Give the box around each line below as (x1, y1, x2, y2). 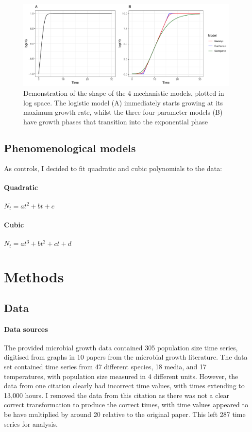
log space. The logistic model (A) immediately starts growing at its (23, 97, 223, 107)
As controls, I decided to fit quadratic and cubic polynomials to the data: (4, 163, 222, 173)
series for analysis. (4, 418, 58, 429)
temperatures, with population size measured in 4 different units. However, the (4, 371, 238, 381)
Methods (4, 267, 64, 287)
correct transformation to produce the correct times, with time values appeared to (4, 399, 248, 410)
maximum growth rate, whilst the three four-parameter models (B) (23, 107, 223, 117)
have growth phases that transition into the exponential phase (23, 116, 208, 126)
